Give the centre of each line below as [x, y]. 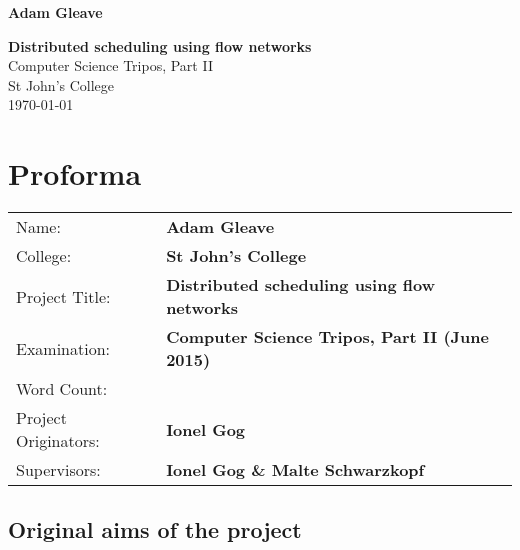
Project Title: [63, 296]
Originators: [58, 441]
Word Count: [62, 389]
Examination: [63, 348]
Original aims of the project [155, 529]
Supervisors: [58, 470]
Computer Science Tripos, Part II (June [327, 337]
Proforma [75, 173]
